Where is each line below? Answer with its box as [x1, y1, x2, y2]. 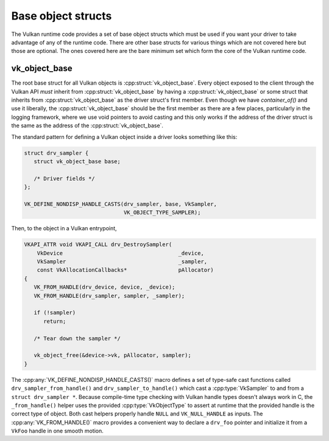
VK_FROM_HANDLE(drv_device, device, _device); [34, 284, 175, 291]
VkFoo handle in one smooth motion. [11, 427, 104, 435]
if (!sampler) [34, 309, 76, 316]
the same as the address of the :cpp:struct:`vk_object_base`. [11, 122, 164, 129]
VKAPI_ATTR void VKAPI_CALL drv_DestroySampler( [24, 241, 172, 248]
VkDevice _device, [37, 250, 204, 256]
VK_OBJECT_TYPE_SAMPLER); [123, 209, 201, 216]
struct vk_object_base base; [34, 158, 121, 164]
